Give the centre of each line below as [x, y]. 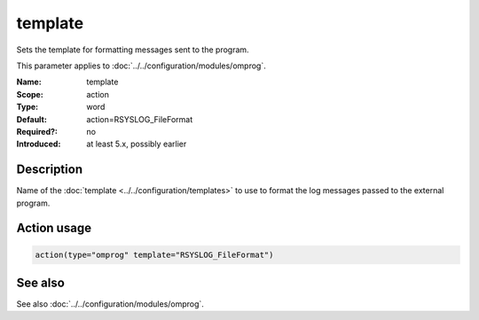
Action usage [54, 228]
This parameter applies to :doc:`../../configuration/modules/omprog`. [141, 66]
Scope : [30, 94]
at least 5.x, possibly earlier [137, 144]
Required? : [37, 131]
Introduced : [39, 144]
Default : [32, 119]
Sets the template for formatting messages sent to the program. [133, 50]
